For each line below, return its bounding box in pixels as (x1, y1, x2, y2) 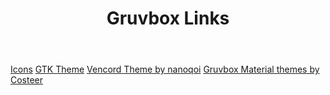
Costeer (10, 74, 44, 86)
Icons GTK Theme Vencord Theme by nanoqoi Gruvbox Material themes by (10, 63, 320, 76)
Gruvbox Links (106, 7, 230, 30)
